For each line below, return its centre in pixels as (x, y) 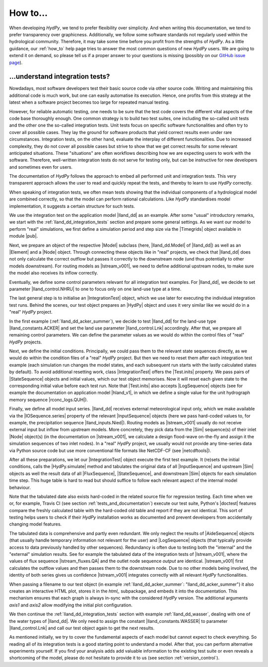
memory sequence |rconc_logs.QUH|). (49, 400)
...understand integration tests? (60, 77)
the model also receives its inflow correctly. (54, 273)
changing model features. (35, 524)
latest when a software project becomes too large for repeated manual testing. (89, 102)
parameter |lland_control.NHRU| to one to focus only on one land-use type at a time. (95, 289)
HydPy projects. (26, 342)
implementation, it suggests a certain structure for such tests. (72, 206)
